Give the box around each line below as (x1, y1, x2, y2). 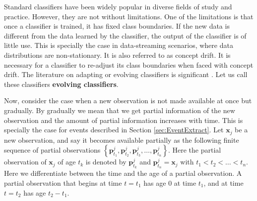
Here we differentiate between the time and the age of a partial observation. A (4, 168, 242, 178)
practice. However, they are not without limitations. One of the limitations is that (4, 11, 254, 21)
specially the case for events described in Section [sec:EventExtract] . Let (4, 124, 224, 135)
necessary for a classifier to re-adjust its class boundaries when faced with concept (4, 59, 254, 70)
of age (58, 157, 76, 167)
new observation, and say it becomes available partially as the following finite (4, 134, 239, 145)
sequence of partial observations (4, 145, 101, 155)
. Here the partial (168, 145, 221, 155)
